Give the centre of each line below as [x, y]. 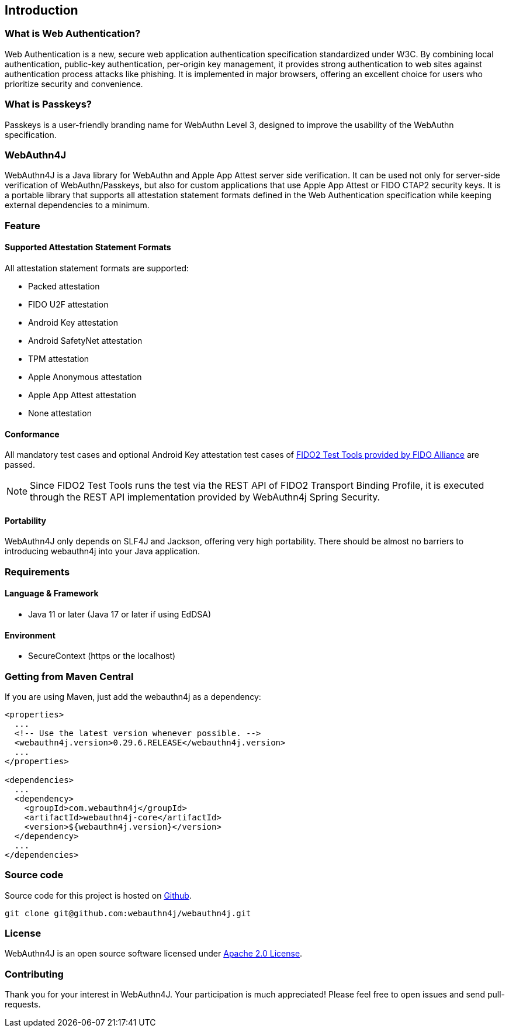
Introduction [41, 10]
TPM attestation [59, 358]
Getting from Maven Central [69, 676]
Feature [22, 225]
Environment [30, 635]
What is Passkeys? [48, 104]
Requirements [37, 572]
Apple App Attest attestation [82, 395]
